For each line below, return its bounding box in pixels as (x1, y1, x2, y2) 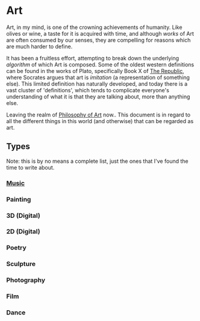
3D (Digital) (6, 211, 40, 220)
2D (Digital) (6, 227, 40, 236)
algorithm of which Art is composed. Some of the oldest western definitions (6, 61, 195, 68)
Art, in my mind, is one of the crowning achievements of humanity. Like (6, 24, 183, 31)
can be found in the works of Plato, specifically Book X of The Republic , (6, 67, 185, 74)
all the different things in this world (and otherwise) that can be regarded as (6, 117, 194, 124)
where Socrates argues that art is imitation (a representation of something (6, 74, 190, 81)
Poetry (6, 244, 27, 252)
